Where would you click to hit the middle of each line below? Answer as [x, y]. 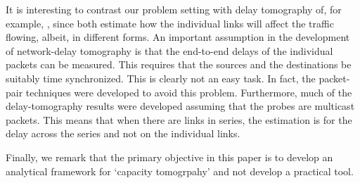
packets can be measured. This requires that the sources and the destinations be [179, 64]
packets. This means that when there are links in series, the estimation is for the [179, 119]
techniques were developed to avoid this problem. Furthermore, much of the [189, 92]
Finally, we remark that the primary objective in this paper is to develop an [169, 157]
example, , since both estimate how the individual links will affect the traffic [170, 23]
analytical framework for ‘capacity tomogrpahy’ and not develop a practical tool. [180, 171]
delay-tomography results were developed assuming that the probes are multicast [180, 106]
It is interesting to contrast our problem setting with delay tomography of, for [174, 9]
